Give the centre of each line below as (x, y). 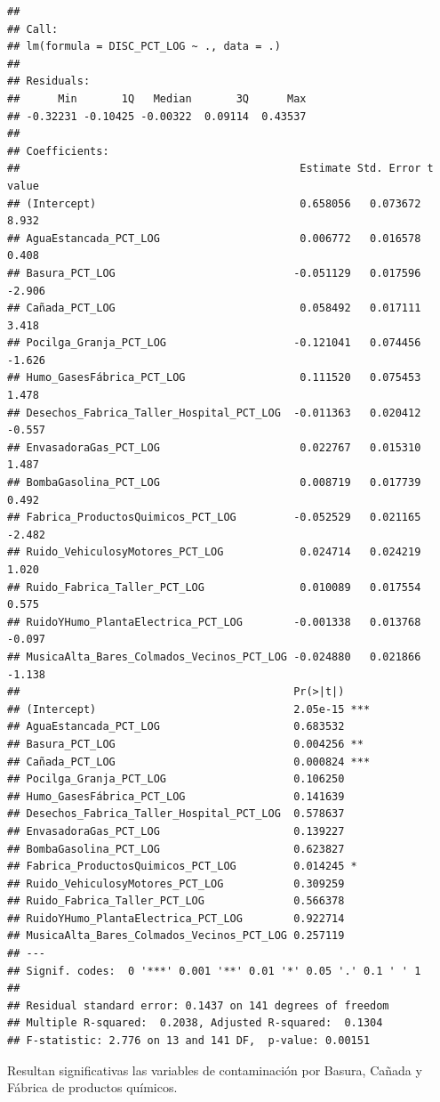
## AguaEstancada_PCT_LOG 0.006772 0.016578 (214, 238)
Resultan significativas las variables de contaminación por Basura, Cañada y (215, 1070)
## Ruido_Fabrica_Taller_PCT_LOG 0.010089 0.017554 (214, 587)
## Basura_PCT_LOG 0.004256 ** (185, 744)
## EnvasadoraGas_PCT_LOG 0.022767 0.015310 (214, 447)
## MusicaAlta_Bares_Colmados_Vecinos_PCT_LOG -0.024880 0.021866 (214, 656)
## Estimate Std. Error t (220, 169)
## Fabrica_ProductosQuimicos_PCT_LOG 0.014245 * (182, 867)
